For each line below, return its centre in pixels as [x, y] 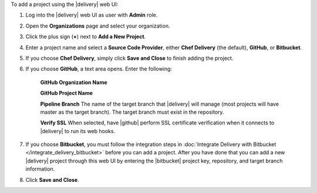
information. [40, 169]
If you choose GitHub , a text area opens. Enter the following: [99, 69]
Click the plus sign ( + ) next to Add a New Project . [86, 37]
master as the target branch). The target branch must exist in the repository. [132, 112]
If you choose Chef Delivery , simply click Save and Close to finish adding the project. [129, 58]
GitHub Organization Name [74, 82]
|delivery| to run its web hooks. [78, 131]
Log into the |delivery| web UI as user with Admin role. [92, 15]
